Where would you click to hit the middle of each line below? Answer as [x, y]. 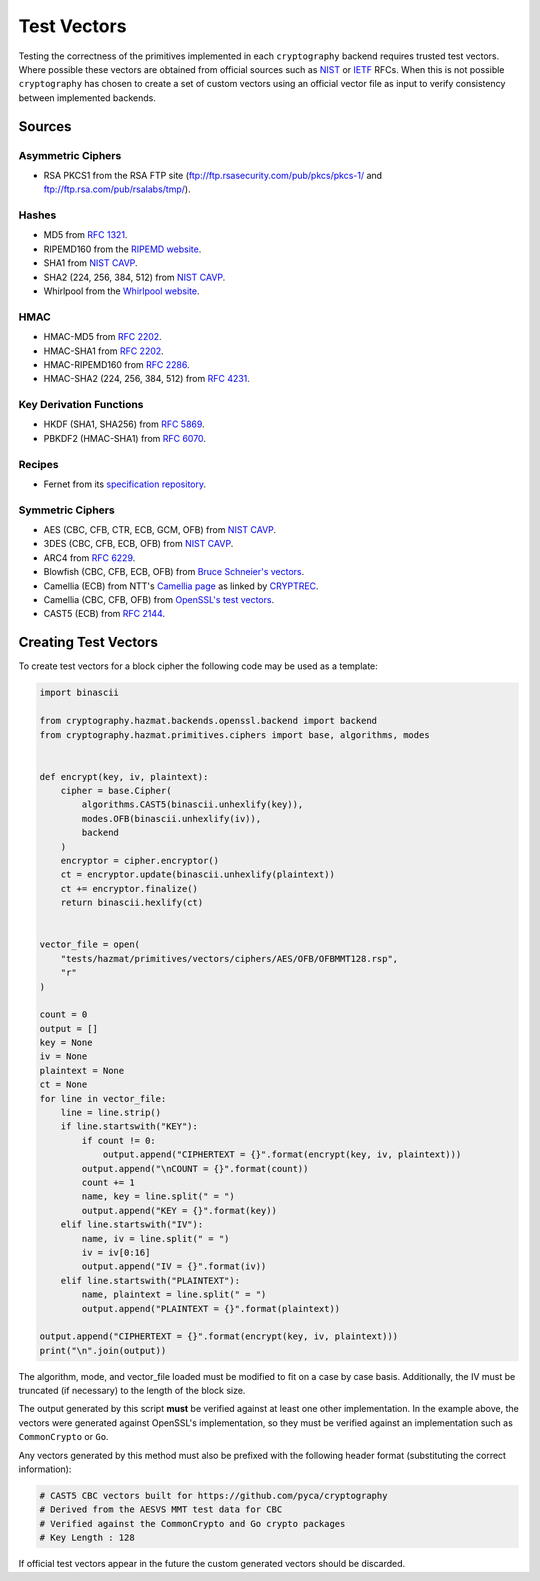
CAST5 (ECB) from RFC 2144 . [104, 614]
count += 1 [108, 1182]
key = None [66, 1043]
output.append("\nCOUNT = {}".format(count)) [195, 1168]
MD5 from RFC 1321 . [85, 235]
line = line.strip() [111, 1113]
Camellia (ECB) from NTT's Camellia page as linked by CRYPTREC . [181, 586]
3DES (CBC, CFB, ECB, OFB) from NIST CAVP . [138, 544]
